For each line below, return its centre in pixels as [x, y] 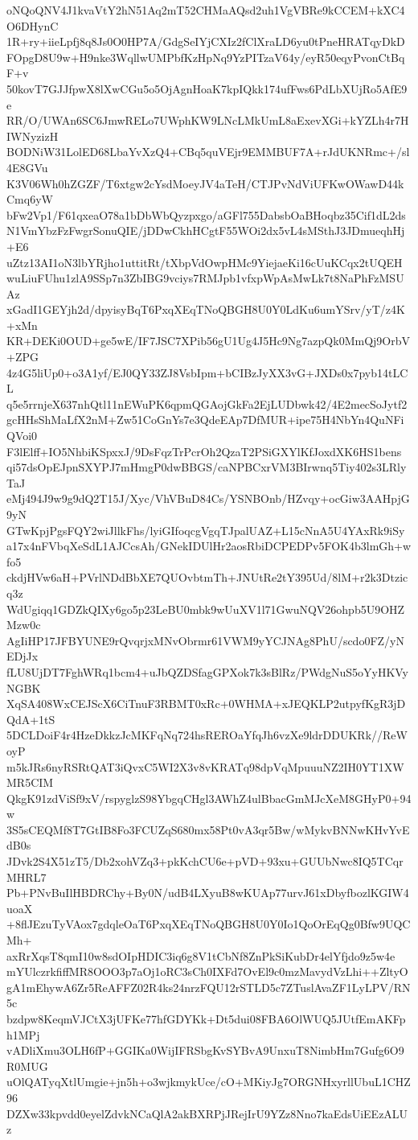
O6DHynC [33, 25]
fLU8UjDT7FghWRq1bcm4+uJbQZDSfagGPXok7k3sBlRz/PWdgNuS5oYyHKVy [208, 671]
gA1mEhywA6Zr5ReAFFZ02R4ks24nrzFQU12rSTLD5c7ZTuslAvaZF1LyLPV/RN [209, 987]
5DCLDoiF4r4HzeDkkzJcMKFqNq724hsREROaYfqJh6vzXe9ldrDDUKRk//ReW [207, 735]
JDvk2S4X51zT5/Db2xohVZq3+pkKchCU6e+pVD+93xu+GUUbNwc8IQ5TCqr [205, 861]
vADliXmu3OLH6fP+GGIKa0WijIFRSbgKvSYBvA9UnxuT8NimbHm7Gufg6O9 [205, 1050]
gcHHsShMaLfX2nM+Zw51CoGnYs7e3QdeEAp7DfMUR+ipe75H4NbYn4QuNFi [205, 420]
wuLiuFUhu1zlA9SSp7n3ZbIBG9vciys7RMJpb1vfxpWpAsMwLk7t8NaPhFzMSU [205, 278]
